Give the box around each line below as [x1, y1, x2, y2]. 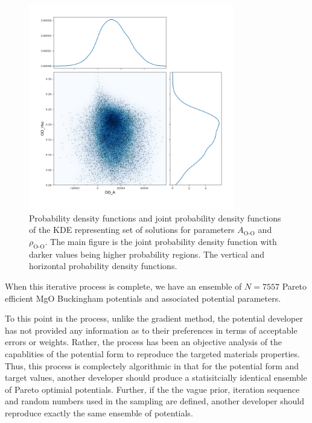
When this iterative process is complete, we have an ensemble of [5, 279, 242, 292]
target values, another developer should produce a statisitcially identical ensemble [5, 371, 307, 384]
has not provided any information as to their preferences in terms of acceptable [5, 323, 298, 336]
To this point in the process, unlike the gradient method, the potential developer [5, 312, 303, 325]
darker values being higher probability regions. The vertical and [29, 247, 265, 260]
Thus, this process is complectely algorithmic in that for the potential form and [5, 359, 299, 372]
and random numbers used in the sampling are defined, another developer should [5, 395, 304, 407]
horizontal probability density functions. [29, 259, 177, 272]
